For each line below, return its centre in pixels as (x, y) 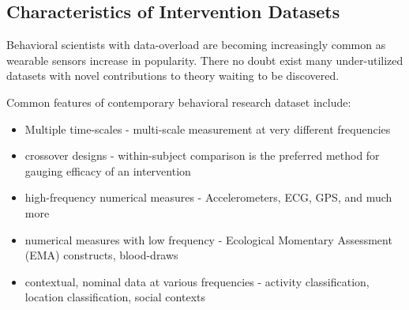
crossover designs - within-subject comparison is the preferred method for (202, 155)
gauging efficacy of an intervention (108, 170)
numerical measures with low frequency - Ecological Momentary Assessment (208, 239)
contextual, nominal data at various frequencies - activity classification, (197, 281)
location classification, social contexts (115, 297)
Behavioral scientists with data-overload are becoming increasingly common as (196, 45)
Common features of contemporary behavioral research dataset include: (179, 102)
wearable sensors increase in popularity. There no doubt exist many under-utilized (205, 60)
